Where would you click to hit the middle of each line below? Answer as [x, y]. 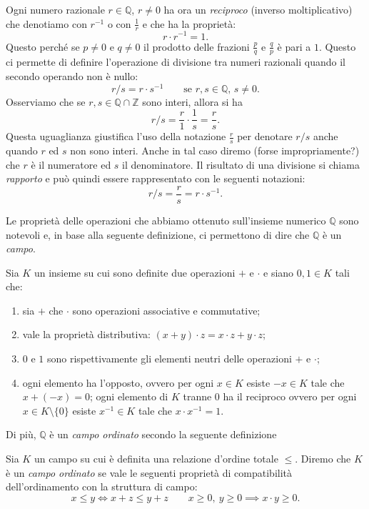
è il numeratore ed [71, 164]
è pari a [294, 46]
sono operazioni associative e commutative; [166, 310]
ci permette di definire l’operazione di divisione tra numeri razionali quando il [176, 62]
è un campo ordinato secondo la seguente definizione [163, 434]
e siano [279, 272]
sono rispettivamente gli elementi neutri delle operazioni [170, 359]
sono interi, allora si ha [192, 101]
